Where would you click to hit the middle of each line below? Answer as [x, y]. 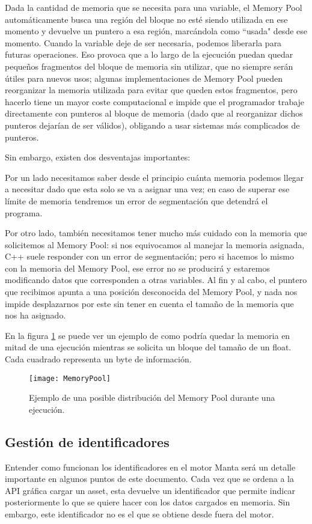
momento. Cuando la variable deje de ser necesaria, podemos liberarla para [143, 42]
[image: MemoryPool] [70, 378]
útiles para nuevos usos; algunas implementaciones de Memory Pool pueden [144, 78]
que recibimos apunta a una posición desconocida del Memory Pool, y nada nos [151, 292]
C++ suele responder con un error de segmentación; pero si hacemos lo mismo [149, 256]
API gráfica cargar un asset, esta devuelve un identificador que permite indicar [150, 490]
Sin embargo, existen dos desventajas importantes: [98, 157]
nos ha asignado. [35, 315]
